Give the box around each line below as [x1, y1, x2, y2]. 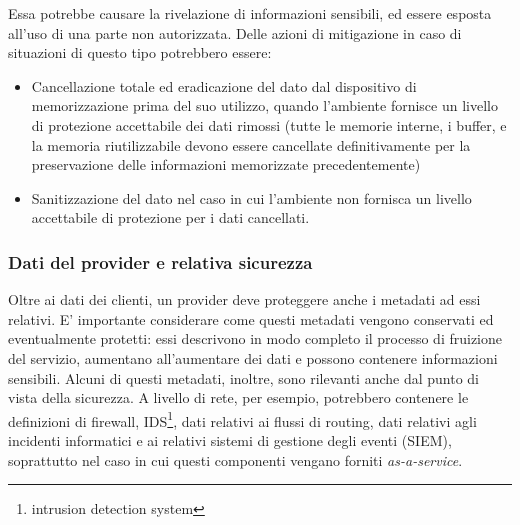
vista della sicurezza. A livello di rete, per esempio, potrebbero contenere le [8, 387, 469, 408]
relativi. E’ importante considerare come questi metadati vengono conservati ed [8, 308, 494, 329]
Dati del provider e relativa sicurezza [8, 249, 313, 274]
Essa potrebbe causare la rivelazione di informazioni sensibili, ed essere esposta [8, 3, 492, 23]
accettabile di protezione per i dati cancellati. [31, 207, 310, 228]
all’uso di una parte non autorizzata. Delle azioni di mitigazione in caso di [8, 22, 462, 43]
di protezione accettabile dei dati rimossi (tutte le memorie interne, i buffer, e [31, 114, 507, 135]
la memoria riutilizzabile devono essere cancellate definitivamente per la [31, 134, 471, 155]
